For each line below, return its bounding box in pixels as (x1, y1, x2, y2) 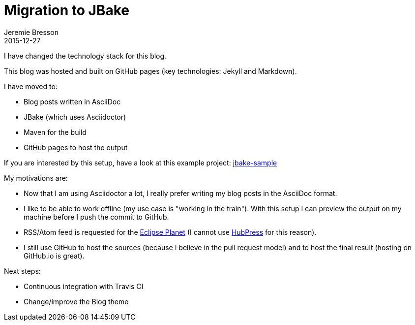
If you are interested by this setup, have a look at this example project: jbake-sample (4, 158, 277, 167)
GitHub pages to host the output (24, 143, 128, 152)
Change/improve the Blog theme (24, 297, 129, 306)
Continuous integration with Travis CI (24, 282, 144, 291)
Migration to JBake (4, 2, 129, 19)
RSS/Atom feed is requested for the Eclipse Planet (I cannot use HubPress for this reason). (24, 227, 317, 236)
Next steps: (4, 266, 41, 275)
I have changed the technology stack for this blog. (4, 51, 167, 60)
